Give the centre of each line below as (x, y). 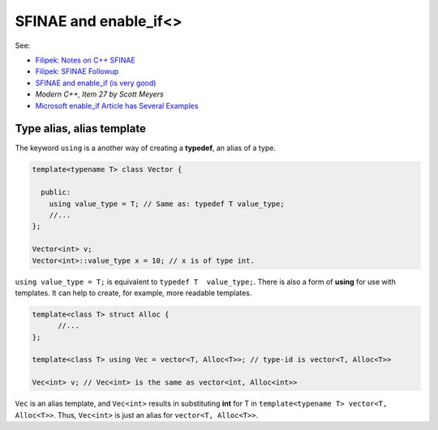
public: (56, 192)
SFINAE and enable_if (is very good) (96, 83)
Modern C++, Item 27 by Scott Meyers (99, 94)
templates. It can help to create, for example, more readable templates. (133, 293)
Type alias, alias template (80, 129)
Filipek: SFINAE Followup (77, 71)
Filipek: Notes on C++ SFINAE (85, 60)
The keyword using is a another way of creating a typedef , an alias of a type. (145, 148)
